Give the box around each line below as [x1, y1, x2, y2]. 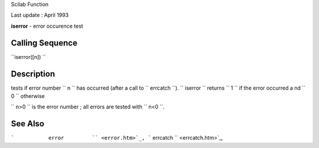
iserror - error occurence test [11, 22, 83, 29]
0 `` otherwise [11, 92, 45, 100]
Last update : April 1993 [11, 12, 69, 19]
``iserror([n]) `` [11, 53, 46, 60]
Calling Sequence [11, 38, 78, 48]
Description [11, 68, 56, 79]
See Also [11, 119, 44, 129]
